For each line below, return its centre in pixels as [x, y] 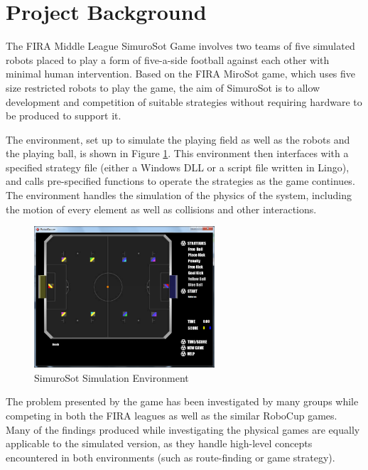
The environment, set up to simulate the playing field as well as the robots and [178, 139]
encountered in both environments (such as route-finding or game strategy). [171, 457]
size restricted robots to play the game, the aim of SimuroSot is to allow [163, 87]
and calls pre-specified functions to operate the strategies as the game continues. [180, 181]
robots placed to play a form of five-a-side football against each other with [168, 59]
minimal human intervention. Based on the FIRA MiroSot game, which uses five [181, 74]
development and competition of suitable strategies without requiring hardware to [184, 101]
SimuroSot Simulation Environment [112, 377]
